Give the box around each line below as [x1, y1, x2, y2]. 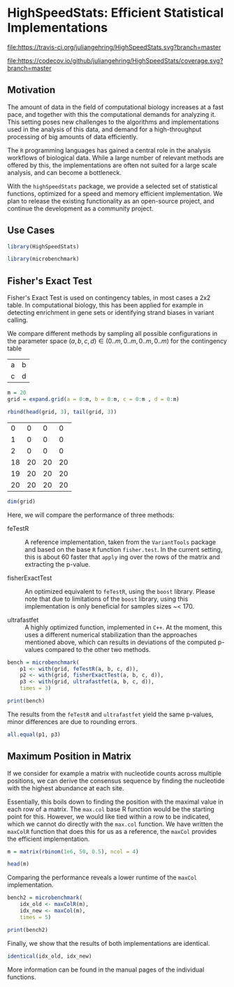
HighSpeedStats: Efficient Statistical [7, 5, 224, 21]
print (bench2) [7, 926, 49, 933]
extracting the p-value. [24, 560, 91, 568]
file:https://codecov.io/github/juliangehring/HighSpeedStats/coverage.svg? [7, 56, 224, 64]
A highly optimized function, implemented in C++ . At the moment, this [24, 623, 222, 631]
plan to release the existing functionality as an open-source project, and [7, 197, 214, 205]
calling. [7, 316, 29, 325]
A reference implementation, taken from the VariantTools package [24, 537, 217, 546]
